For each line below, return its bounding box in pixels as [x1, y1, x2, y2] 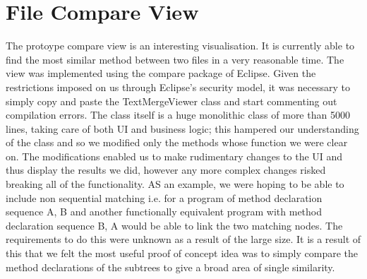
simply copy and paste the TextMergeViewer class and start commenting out [6, 93, 337, 108]
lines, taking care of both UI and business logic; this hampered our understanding [6, 121, 359, 136]
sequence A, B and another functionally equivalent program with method [6, 204, 323, 219]
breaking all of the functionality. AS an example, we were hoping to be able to [6, 177, 344, 191]
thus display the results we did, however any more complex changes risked [6, 162, 326, 177]
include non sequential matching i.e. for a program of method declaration [6, 190, 323, 205]
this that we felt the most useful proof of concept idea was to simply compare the [6, 246, 358, 261]
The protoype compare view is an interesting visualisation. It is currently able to [6, 38, 355, 53]
